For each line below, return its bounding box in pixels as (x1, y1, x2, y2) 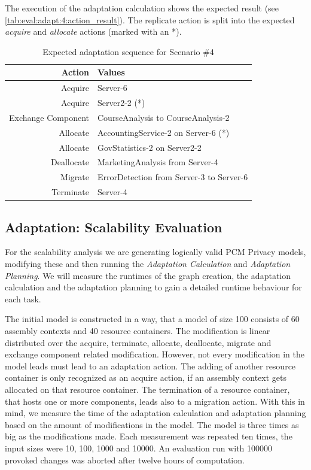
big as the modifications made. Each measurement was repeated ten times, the (5, 430, 292, 442)
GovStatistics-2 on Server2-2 (97, 141, 202, 153)
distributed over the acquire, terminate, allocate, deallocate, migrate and (5, 336, 272, 348)
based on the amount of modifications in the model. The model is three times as (5, 418, 299, 430)
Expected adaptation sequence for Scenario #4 (42, 45, 214, 57)
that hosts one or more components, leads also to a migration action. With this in (5, 395, 305, 407)
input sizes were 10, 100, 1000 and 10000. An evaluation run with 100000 (5, 441, 273, 454)
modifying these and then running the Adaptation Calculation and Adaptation (5, 257, 291, 270)
